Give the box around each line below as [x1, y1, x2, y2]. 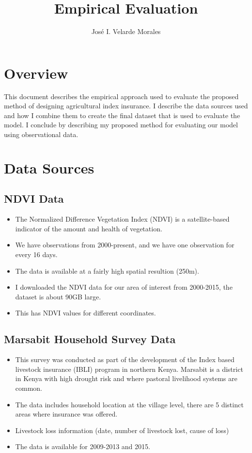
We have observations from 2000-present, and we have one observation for [15, 240, 235, 250]
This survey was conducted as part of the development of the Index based [15, 354, 235, 365]
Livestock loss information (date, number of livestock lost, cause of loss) [15, 425, 229, 435]
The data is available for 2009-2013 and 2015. [15, 441, 150, 452]
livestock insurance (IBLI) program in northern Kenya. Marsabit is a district [15, 364, 243, 374]
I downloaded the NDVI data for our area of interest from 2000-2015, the [15, 282, 233, 292]
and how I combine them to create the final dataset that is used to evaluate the [4, 110, 240, 120]
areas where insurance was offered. [15, 409, 118, 419]
